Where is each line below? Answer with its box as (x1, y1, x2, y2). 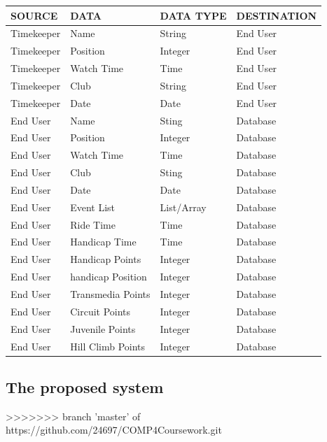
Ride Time (70, 217, 116, 231)
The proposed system (6, 376, 164, 398)
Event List (70, 199, 116, 214)
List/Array (160, 199, 207, 214)
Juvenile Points (70, 321, 136, 336)
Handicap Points (70, 252, 141, 266)
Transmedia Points (70, 287, 151, 301)
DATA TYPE (160, 8, 227, 22)
